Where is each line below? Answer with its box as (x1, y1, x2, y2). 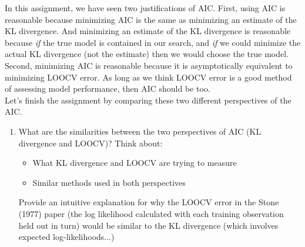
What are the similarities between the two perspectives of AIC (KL (18, 125, 262, 137)
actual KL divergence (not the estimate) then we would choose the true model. (5, 48, 289, 60)
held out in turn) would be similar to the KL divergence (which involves (18, 219, 279, 231)
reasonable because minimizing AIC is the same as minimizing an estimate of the (5, 13, 297, 25)
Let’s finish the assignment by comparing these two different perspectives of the (5, 94, 291, 106)
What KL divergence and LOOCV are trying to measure (32, 156, 237, 169)
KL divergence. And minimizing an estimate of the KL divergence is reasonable (5, 25, 291, 37)
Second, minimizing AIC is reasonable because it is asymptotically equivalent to (5, 59, 293, 71)
